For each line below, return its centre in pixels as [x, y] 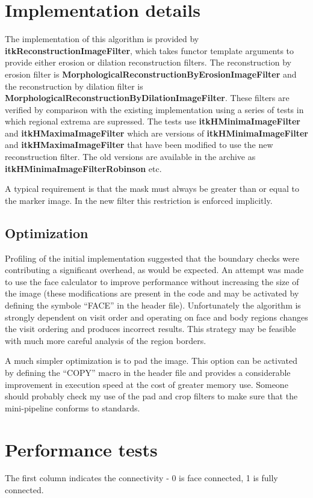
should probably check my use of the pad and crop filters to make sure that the [151, 396]
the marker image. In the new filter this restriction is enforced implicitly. [139, 200]
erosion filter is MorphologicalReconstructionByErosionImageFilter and [151, 74]
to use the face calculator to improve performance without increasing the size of [152, 281]
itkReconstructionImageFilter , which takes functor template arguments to [150, 50]
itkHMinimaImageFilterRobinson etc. [83, 168]
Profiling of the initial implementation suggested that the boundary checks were [152, 258]
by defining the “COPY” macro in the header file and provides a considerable [148, 372]
